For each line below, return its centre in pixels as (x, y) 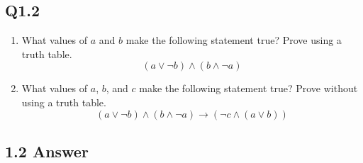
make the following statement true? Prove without (248, 88)
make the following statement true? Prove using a (234, 40)
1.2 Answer (47, 151)
